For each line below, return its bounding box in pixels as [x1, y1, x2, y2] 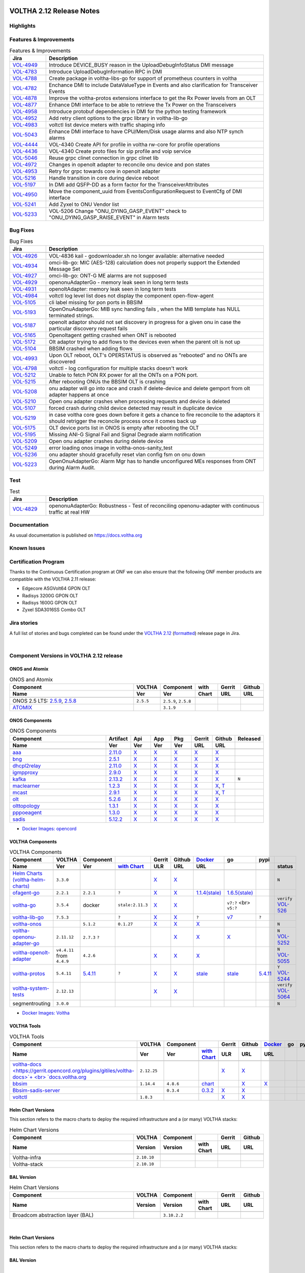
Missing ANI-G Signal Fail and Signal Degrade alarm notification [48, 431, 201, 438]
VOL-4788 [12, 74, 38, 81]
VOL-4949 [12, 61, 38, 68]
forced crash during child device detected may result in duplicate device [48, 404, 222, 411]
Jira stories [9, 619, 38, 626]
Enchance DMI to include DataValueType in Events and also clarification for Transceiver [48, 81, 258, 89]
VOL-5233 [12, 210, 38, 217]
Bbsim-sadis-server [12, 1087, 60, 1094]
